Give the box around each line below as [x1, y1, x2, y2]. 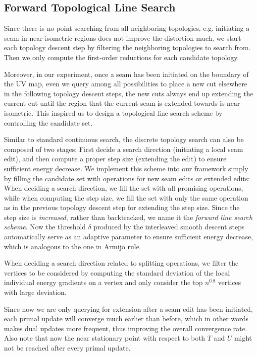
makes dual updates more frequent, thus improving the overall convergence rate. [4, 323, 247, 333]
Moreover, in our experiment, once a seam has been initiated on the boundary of [4, 69, 249, 79]
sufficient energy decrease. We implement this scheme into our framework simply [4, 163, 249, 173]
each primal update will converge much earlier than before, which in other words [4, 313, 249, 324]
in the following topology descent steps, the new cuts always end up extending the [4, 88, 254, 98]
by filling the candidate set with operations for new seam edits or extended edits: [4, 173, 250, 183]
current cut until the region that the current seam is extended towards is [4, 98, 225, 108]
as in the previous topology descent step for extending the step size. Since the [4, 202, 240, 213]
